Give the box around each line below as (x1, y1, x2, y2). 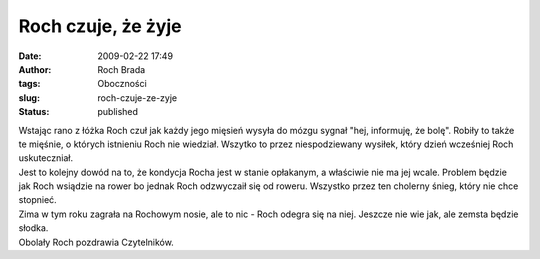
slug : (18, 91, 40, 104)
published (97, 106, 139, 118)
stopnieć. (18, 194, 57, 206)
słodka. (18, 222, 49, 234)
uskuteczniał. (18, 152, 74, 164)
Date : (18, 50, 42, 62)
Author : (18, 63, 52, 75)
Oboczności (97, 78, 147, 90)
